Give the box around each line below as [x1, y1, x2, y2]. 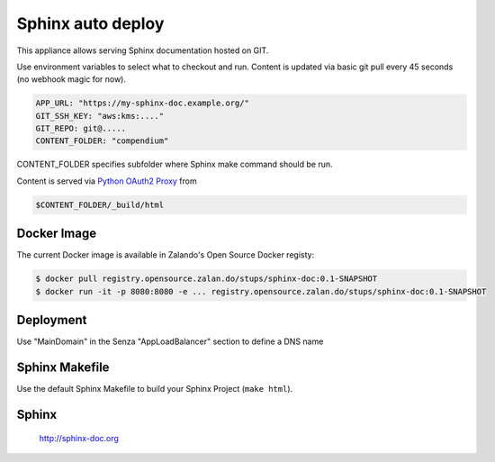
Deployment [16, 313, 87, 328]
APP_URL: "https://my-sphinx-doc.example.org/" [35, 98, 249, 108]
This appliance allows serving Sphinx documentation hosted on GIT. [16, 45, 269, 56]
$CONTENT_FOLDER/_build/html [35, 199, 165, 210]
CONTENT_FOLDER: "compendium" [35, 136, 169, 146]
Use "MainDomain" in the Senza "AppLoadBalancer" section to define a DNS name [16, 336, 324, 347]
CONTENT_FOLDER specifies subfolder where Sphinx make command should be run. [16, 159, 333, 170]
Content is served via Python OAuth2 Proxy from [16, 176, 197, 186]
